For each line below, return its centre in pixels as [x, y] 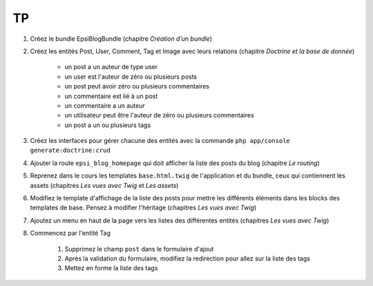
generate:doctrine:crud [70, 151]
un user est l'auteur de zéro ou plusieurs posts [131, 77]
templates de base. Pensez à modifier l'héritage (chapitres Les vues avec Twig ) [143, 208]
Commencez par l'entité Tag [70, 233]
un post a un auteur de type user [111, 67]
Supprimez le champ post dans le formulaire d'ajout [139, 249]
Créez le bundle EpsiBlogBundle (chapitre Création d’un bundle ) [121, 39]
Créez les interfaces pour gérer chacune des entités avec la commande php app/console [160, 141]
